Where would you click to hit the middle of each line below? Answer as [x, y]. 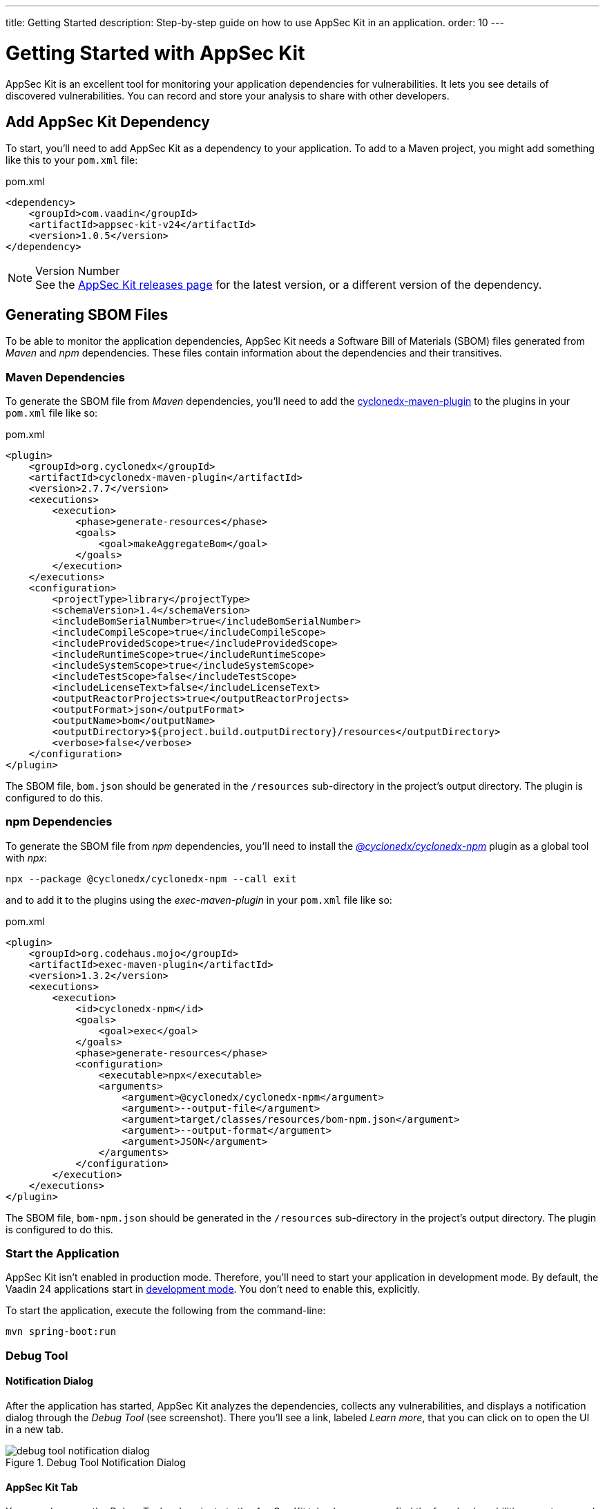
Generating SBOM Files [87, 314]
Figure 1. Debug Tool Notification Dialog [96, 1463]
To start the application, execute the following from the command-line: [166, 1311]
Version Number [78, 271]
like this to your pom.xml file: [72, 160]
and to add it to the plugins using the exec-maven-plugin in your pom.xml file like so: [199, 900]
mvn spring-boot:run [61, 1332]
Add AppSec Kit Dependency [108, 122]
